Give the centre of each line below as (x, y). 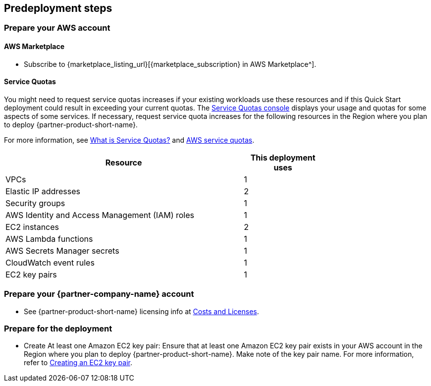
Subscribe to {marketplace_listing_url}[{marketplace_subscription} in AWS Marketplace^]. (170, 64)
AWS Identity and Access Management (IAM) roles (100, 215)
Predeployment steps (58, 8)
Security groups (35, 203)
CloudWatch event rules (50, 262)
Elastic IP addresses (43, 191)
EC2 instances (32, 227)
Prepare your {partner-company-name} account (99, 294)
